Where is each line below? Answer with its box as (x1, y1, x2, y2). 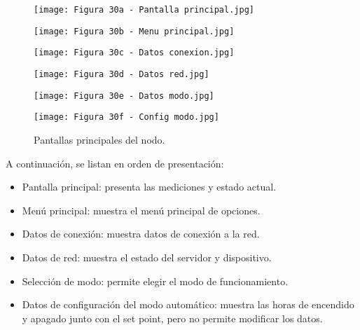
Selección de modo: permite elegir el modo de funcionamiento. (22, 273, 289, 288)
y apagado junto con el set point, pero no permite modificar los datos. (22, 310, 323, 325)
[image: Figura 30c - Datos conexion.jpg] (34, 48, 235, 58)
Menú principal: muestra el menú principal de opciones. (22, 202, 261, 217)
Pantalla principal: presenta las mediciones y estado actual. (22, 179, 277, 194)
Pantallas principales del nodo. (34, 132, 165, 146)
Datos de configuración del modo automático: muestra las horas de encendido (22, 297, 354, 312)
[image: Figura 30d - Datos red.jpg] (34, 69, 209, 79)
